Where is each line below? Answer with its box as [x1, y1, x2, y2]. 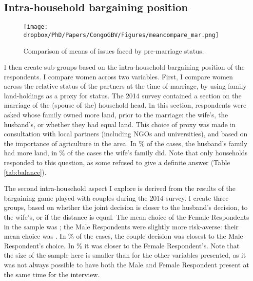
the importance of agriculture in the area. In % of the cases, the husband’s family [4, 138, 248, 148]
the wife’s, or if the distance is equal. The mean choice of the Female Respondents [4, 212, 249, 222]
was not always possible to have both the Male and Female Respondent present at [4, 259, 249, 269]
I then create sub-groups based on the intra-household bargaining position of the [4, 62, 245, 72]
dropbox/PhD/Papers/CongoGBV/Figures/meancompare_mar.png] [23, 31, 219, 38]
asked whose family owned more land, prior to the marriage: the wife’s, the [4, 110, 228, 120]
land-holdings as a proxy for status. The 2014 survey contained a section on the [4, 90, 242, 100]
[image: [23, 23, 48, 31]
